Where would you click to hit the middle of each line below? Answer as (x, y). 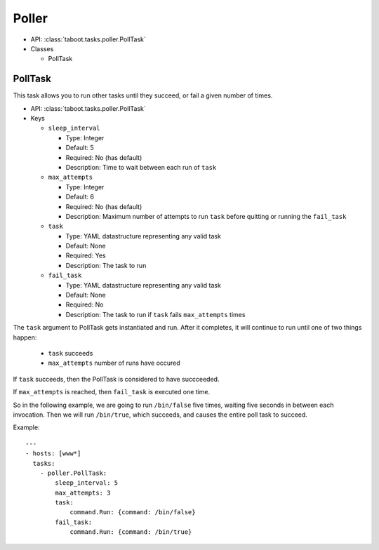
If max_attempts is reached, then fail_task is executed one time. (112, 392)
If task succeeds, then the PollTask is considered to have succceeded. (116, 379)
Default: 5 (80, 148)
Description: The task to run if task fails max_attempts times (155, 314)
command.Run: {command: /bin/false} (133, 512)
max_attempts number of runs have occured (114, 363)
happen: (25, 337)
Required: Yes (86, 255)
